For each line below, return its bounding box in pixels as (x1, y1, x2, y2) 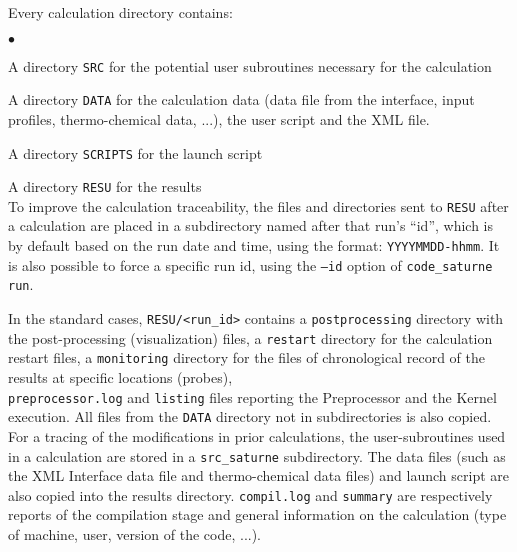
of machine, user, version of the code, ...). (8, 524, 262, 544)
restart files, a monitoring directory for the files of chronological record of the (8, 347, 485, 368)
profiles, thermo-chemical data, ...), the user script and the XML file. (8, 108, 430, 129)
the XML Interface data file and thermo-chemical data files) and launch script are (8, 465, 509, 486)
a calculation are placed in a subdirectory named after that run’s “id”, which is (8, 215, 494, 236)
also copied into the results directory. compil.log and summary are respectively (8, 484, 493, 505)
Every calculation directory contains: (8, 2, 233, 22)
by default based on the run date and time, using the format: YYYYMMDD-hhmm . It (8, 235, 500, 256)
